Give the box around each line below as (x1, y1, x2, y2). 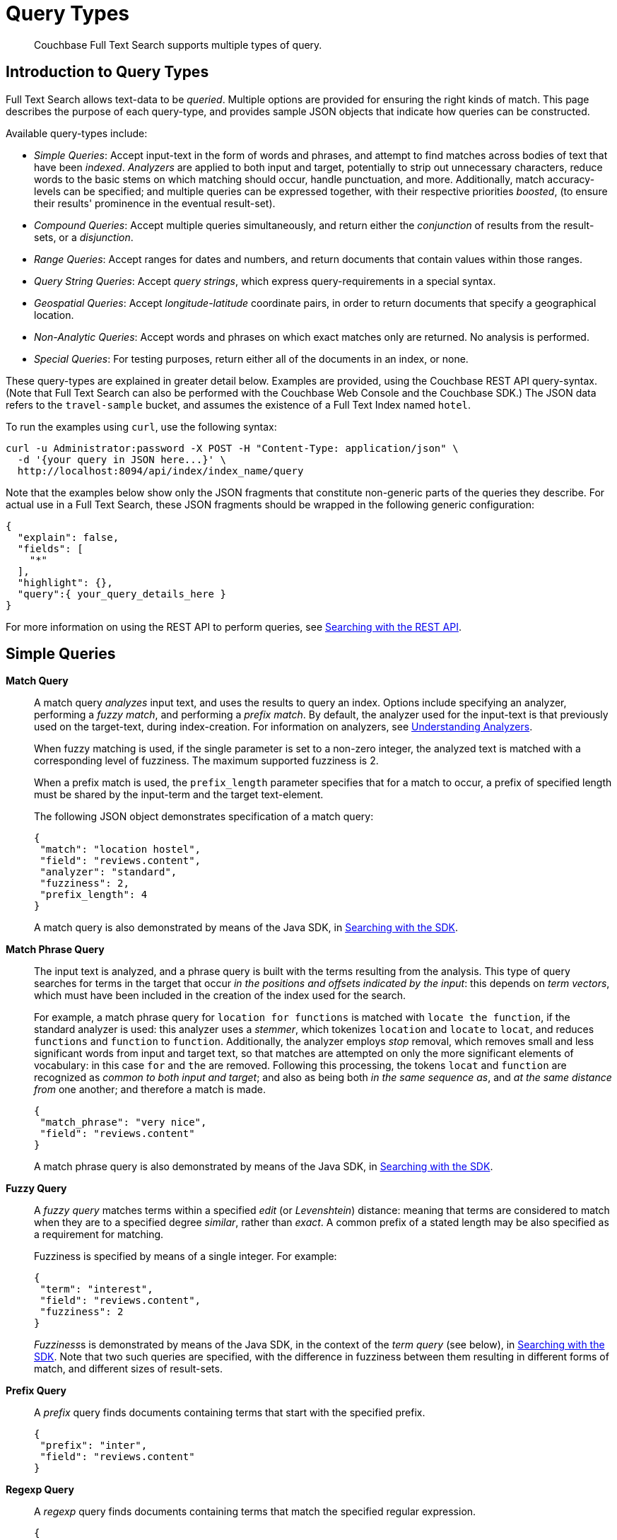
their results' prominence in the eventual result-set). (34, 197, 276, 209)
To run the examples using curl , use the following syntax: (6, 420, 277, 433)
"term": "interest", (40, 1283, 153, 1295)
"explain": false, (17, 531, 119, 543)
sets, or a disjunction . (34, 231, 134, 243)
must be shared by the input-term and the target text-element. (34, 788, 324, 801)
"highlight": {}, (17, 576, 113, 588)
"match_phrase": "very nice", (40, 1116, 207, 1128)
